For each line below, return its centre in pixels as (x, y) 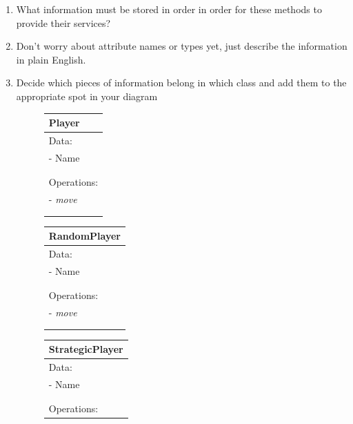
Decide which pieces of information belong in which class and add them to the (181, 83)
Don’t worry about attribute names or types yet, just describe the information (182, 46)
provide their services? (63, 22)
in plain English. (51, 59)
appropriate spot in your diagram (87, 96)
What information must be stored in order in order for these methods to (169, 9)
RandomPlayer (84, 236)
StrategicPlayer (86, 349)
